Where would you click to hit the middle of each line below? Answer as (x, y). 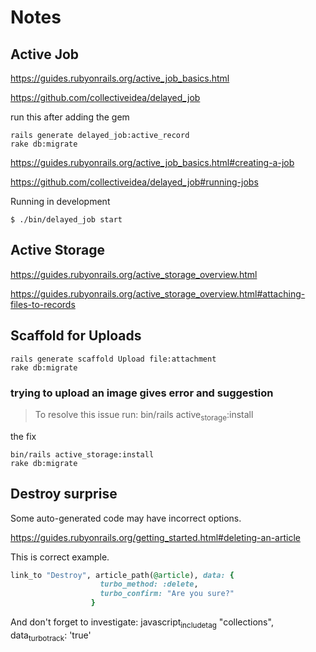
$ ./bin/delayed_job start (66, 220)
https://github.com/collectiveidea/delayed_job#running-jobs (134, 182)
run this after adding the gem (70, 117)
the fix (23, 436)
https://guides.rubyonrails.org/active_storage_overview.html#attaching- (158, 293)
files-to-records (43, 304)
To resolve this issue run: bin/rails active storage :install (144, 415)
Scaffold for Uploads (76, 336)
